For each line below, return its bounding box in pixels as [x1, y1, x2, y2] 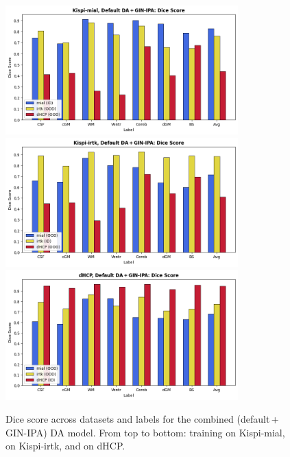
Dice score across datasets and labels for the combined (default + [5, 412, 279, 426]
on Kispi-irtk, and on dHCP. [5, 438, 125, 453]
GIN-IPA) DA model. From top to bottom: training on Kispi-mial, [5, 425, 285, 439]
